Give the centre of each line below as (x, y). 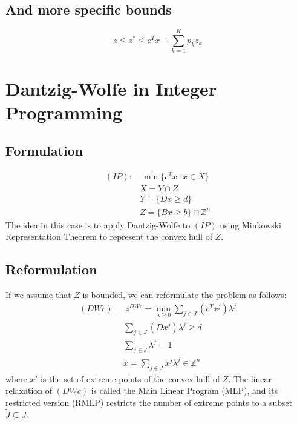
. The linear (250, 378)
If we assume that (38, 295)
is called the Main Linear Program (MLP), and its (184, 390)
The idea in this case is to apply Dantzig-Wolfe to (98, 224)
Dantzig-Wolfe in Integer (111, 88)
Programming (64, 112)
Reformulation (51, 269)
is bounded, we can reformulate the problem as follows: (184, 295)
